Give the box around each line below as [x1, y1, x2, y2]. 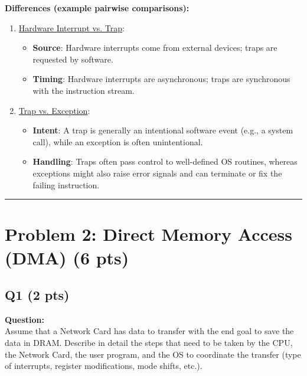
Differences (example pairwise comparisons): [5, 2, 190, 14]
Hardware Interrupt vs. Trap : [18, 21, 125, 34]
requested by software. [32, 53, 113, 65]
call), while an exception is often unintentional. [32, 135, 203, 148]
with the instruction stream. [32, 84, 135, 96]
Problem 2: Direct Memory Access [5, 222, 292, 246]
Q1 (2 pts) [5, 286, 70, 304]
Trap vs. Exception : [18, 104, 90, 116]
